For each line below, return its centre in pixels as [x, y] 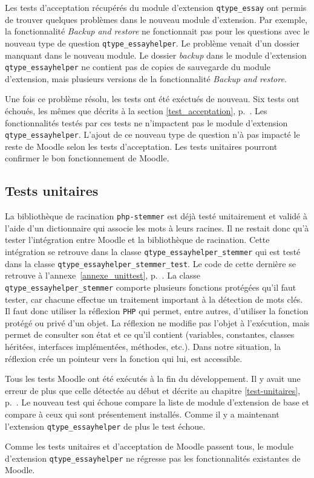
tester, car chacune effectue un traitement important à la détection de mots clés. [154, 299]
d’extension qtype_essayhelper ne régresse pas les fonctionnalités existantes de [153, 458]
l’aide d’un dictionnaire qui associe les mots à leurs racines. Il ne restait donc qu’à [157, 228]
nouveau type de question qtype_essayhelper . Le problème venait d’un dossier [152, 43]
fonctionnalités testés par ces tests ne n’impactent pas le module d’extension [146, 122]
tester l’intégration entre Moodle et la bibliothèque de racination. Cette [137, 240]
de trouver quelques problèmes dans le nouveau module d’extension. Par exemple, [156, 19]
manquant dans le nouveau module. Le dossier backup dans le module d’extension [156, 55]
